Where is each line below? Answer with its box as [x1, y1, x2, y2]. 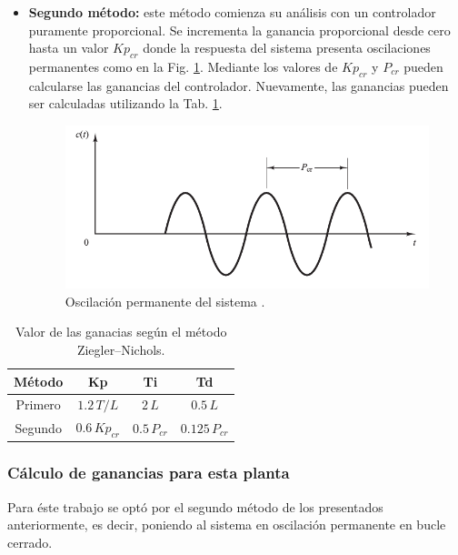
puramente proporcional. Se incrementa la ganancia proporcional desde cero [28, 20, 451, 39]
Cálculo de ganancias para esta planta [7, 461, 290, 484]
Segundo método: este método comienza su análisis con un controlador [28, 3, 436, 21]
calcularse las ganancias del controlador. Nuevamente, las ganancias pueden [28, 76, 449, 95]
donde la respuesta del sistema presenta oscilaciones [143, 38, 431, 57]
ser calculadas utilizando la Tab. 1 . [28, 94, 223, 113]
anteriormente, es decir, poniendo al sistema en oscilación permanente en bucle [7, 515, 446, 534]
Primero [15, 395, 61, 414]
